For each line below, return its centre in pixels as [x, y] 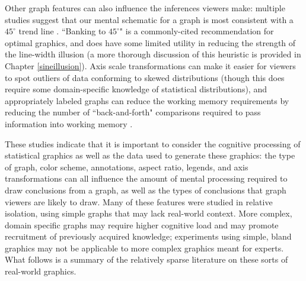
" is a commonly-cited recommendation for [197, 31]
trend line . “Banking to [62, 31]
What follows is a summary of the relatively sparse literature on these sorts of [146, 259]
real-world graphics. [41, 271]
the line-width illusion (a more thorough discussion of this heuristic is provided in [153, 54]
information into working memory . [69, 123]
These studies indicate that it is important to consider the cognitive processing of [153, 143]
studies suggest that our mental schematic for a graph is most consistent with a [149, 19]
